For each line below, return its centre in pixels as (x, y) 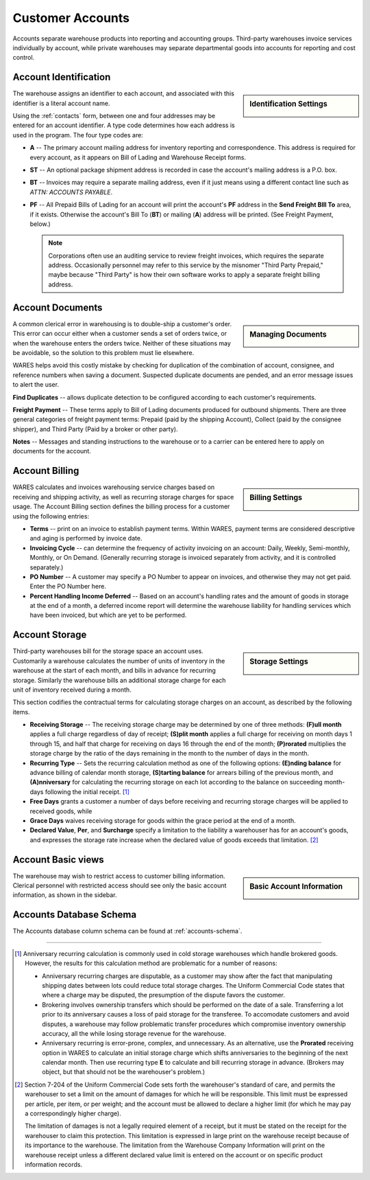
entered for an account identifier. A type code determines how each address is (124, 125)
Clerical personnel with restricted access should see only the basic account (120, 885)
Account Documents (58, 307)
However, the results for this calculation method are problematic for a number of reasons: (151, 963)
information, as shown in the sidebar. (65, 895)
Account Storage (50, 635)
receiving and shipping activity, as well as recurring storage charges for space (123, 497)
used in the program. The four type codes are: (78, 135)
